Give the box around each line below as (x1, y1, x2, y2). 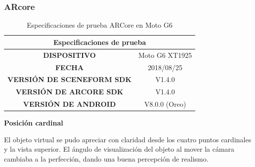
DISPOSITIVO (43, 49, 96, 60)
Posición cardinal (4, 118, 63, 128)
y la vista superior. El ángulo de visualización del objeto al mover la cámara (4, 144, 235, 154)
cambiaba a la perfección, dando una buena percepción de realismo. (4, 153, 209, 164)
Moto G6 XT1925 (138, 49, 192, 60)
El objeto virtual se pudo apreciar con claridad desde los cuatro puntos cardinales (4, 134, 252, 144)
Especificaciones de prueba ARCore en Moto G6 (27, 20, 172, 30)
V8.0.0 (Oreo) (144, 99, 186, 109)
